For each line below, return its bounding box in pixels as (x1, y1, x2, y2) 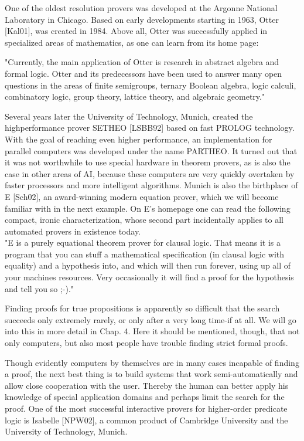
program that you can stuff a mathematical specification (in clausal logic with (5, 247, 285, 260)
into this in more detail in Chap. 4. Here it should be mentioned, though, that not (5, 325, 300, 337)
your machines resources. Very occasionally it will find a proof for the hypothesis (5, 271, 294, 283)
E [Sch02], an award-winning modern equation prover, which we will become (5, 190, 279, 202)
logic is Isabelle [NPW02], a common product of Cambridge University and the (5, 413, 288, 426)
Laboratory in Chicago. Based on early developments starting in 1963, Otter (5, 13, 279, 25)
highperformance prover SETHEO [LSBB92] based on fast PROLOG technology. (5, 121, 295, 134)
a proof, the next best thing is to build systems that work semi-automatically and (5, 368, 298, 380)
